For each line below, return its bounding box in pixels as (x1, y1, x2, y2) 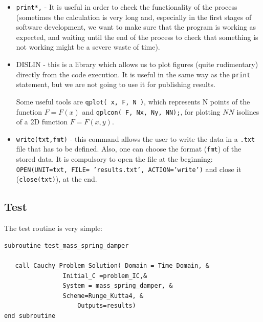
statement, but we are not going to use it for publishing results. (16, 79, 215, 90)
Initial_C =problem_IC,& (62, 272, 147, 280)
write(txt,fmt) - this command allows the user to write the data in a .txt (16, 133, 255, 144)
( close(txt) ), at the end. (16, 174, 97, 184)
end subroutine (4, 312, 56, 319)
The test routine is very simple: (4, 223, 103, 233)
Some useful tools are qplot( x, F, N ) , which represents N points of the (16, 96, 250, 106)
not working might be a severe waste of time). (16, 41, 160, 52)
